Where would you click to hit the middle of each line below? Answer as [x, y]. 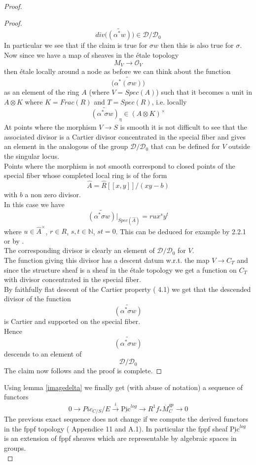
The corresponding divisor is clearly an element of [79, 250]
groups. [15, 448]
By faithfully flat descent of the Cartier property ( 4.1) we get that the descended [128, 289]
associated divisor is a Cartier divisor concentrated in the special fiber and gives [125, 136]
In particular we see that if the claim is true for [76, 45]
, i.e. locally [169, 101]
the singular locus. [32, 156]
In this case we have [34, 204]
